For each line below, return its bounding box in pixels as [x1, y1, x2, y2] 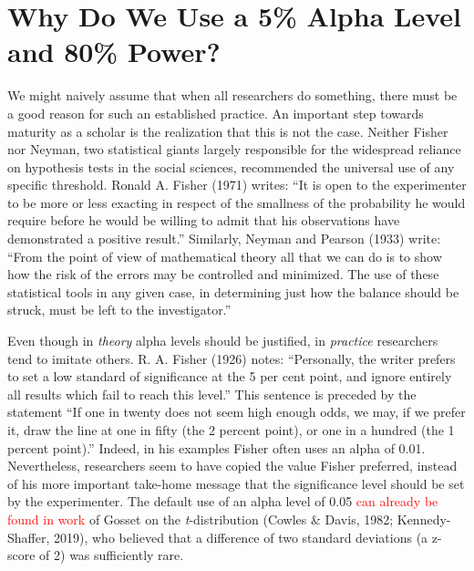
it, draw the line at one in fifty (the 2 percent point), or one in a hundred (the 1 [7, 420, 455, 439]
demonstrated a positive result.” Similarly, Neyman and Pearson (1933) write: [7, 229, 441, 248]
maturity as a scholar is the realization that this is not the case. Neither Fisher [7, 121, 448, 140]
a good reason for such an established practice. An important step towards [7, 103, 424, 122]
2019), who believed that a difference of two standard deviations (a [53, 527, 428, 546]
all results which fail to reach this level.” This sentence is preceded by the [7, 384, 417, 403]
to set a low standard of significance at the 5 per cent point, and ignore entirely [7, 367, 452, 386]
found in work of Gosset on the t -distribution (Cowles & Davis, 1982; [7, 509, 394, 528]
